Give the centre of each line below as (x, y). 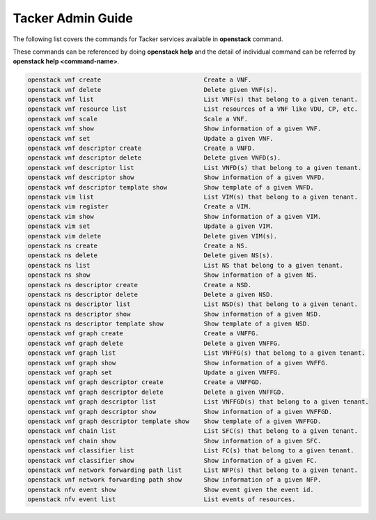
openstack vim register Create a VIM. (140, 207)
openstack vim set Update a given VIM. (151, 226)
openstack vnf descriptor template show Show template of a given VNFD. (171, 187)
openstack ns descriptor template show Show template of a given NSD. (169, 324)
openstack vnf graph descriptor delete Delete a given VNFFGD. (156, 392)
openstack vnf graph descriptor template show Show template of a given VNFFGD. (174, 421)
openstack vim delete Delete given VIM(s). (152, 236)
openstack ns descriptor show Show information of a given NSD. (174, 314)
